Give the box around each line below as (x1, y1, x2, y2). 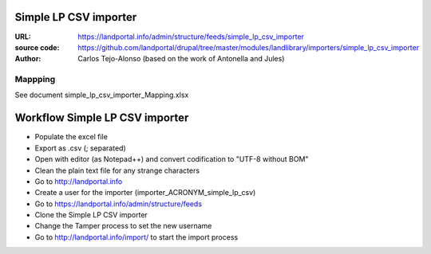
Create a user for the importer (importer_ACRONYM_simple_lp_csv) (34, 188, 256, 197)
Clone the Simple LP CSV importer (34, 210, 148, 220)
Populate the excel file (34, 132, 108, 142)
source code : (14, 42, 60, 52)
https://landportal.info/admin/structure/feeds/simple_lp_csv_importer (77, 32, 305, 41)
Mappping (14, 74, 56, 85)
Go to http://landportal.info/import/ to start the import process (34, 232, 239, 242)
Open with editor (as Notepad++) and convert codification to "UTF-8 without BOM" (34, 154, 309, 164)
